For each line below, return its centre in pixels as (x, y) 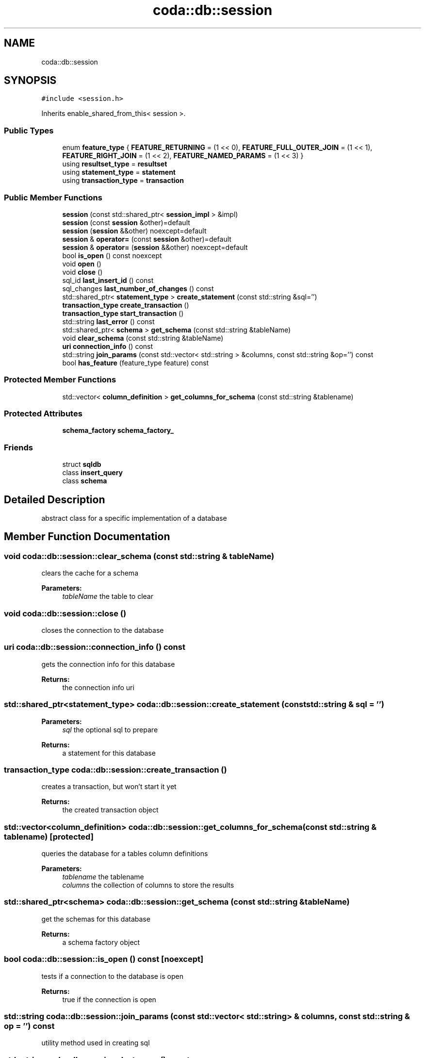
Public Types (29, 130)
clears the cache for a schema (90, 573)
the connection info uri (98, 687)
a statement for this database (109, 753)
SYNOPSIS (30, 81)
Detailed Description (55, 499)
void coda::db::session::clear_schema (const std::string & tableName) (139, 556)
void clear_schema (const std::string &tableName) (143, 338)
